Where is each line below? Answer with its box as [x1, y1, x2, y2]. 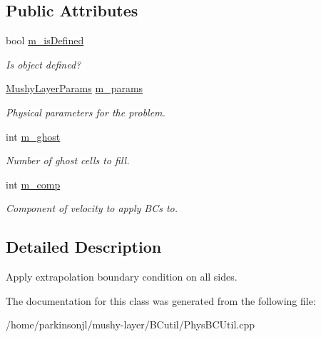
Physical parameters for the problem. [6, 104, 165, 119]
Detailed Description [6, 236, 162, 258]
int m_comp [6, 176, 61, 191]
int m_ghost [6, 129, 61, 144]
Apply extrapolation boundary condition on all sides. [6, 269, 238, 284]
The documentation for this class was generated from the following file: [6, 293, 316, 308]
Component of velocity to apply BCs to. [6, 201, 178, 216]
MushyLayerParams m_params [6, 81, 143, 96]
